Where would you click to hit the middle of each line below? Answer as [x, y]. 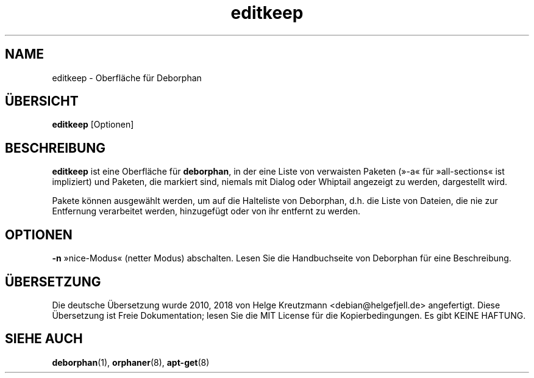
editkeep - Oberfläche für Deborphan [127, 78]
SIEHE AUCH [44, 339]
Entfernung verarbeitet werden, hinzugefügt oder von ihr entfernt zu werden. [206, 211]
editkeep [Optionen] [93, 125]
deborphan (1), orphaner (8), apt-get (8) [131, 362]
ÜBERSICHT [42, 101]
